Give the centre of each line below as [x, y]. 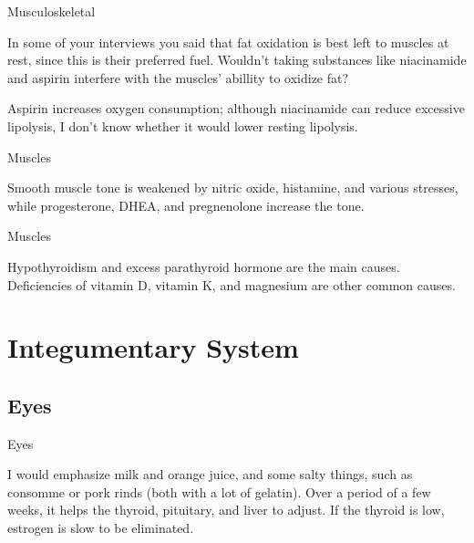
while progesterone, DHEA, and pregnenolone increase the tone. [186, 205]
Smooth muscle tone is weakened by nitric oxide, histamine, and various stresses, [233, 188]
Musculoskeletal [52, 11]
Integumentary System [153, 347]
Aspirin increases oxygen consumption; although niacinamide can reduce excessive [236, 108]
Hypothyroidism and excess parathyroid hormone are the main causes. [204, 266]
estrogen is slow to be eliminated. [101, 528]
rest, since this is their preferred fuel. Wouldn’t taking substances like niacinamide [237, 60]
